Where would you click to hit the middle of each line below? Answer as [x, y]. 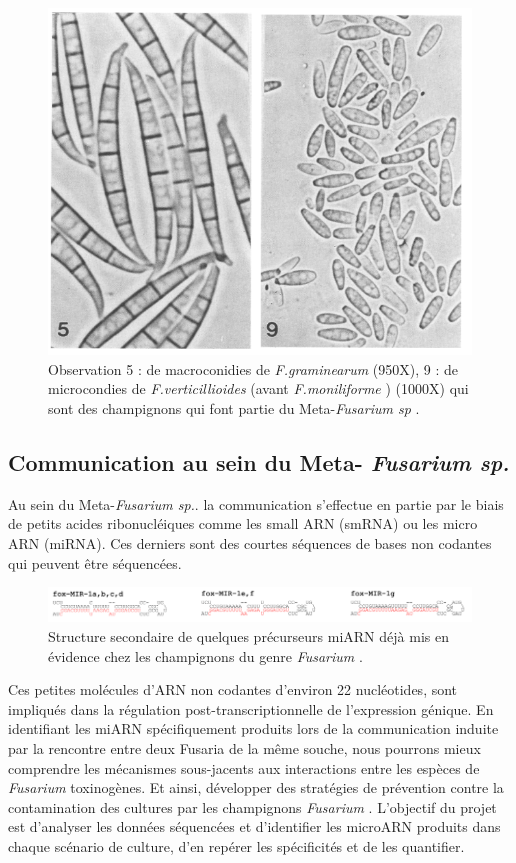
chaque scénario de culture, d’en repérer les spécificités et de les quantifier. [236, 845]
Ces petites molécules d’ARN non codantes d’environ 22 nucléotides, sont [233, 689]
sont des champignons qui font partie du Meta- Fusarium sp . [234, 408]
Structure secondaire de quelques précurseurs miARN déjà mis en [248, 635]
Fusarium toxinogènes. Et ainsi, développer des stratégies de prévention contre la [256, 787]
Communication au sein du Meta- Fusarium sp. [259, 462]
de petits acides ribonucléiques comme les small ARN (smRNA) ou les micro [243, 523]
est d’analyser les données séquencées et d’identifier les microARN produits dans [254, 826]
